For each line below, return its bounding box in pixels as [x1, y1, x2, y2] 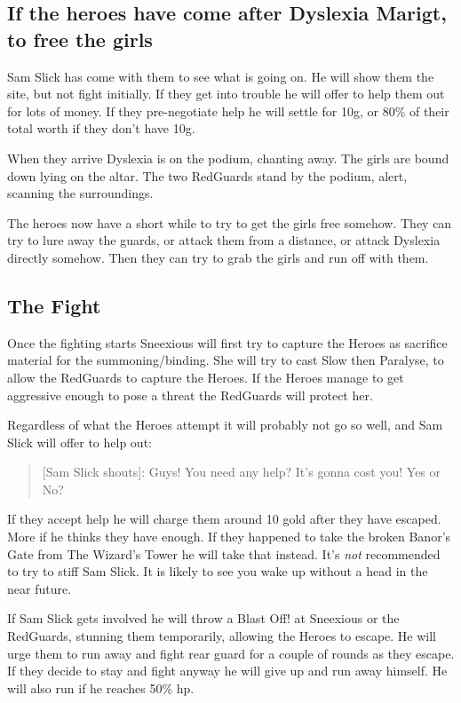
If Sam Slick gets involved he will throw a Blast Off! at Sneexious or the [7, 609, 400, 628]
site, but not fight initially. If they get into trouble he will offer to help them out [7, 84, 445, 103]
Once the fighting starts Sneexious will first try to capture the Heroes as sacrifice [7, 333, 448, 351]
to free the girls [7, 25, 153, 52]
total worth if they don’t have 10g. [7, 119, 195, 138]
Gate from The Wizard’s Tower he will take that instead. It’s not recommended [7, 544, 441, 563]
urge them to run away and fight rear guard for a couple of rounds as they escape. [7, 644, 455, 662]
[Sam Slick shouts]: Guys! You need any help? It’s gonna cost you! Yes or [42, 462, 441, 481]
